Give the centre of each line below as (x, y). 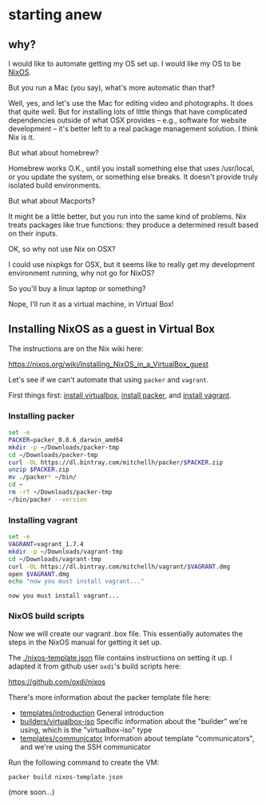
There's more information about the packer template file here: (110, 697)
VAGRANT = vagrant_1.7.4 (46, 544)
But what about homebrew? (54, 153)
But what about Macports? (52, 201)
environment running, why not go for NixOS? (81, 273)
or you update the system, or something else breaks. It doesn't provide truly (133, 177)
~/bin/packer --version (48, 499)
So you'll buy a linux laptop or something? (77, 289)
